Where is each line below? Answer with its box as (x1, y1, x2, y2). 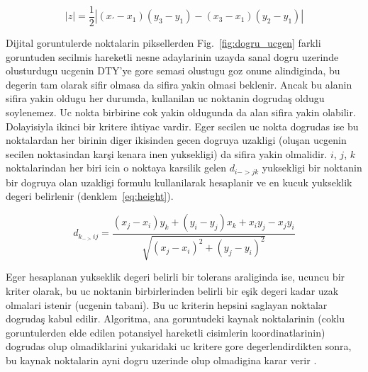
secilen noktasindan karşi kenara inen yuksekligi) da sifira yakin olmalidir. (6, 146, 328, 161)
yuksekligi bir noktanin (262, 160, 362, 175)
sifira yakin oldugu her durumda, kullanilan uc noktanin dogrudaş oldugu (6, 91, 325, 106)
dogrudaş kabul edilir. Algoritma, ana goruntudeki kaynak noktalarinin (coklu (6, 311, 345, 326)
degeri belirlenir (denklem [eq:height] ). (6, 188, 174, 203)
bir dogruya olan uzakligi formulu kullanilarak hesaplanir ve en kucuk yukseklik (6, 174, 352, 189)
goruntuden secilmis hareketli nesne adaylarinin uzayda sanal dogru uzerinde (6, 49, 339, 64)
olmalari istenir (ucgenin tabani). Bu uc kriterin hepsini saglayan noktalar (6, 297, 328, 312)
